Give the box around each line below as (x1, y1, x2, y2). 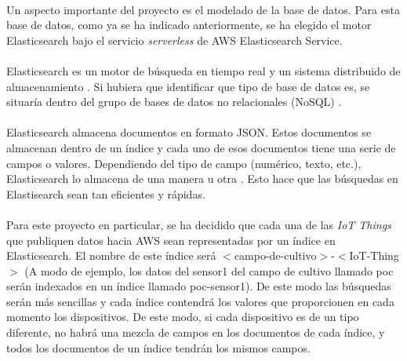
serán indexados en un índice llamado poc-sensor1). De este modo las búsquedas (6, 278, 391, 294)
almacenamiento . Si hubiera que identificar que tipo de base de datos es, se (6, 78, 370, 94)
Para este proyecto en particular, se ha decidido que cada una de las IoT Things (6, 216, 391, 232)
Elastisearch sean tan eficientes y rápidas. (6, 185, 205, 202)
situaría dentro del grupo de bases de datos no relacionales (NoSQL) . (6, 93, 342, 110)
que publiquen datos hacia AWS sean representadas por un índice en (6, 232, 336, 248)
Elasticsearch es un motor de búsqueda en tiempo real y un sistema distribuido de (6, 62, 401, 78)
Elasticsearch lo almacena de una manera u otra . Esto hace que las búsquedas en (6, 170, 398, 187)
